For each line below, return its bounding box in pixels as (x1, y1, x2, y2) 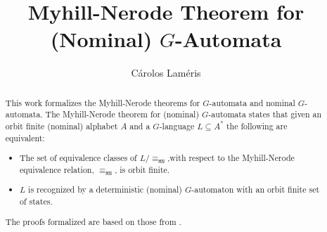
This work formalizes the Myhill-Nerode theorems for (5, 96, 200, 108)
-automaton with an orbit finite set (191, 183, 320, 195)
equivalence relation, (20, 163, 94, 175)
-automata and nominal (209, 96, 295, 108)
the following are (226, 120, 288, 132)
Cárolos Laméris (131, 65, 201, 80)
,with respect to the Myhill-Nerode (167, 152, 295, 164)
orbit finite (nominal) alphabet (5, 120, 118, 132)
